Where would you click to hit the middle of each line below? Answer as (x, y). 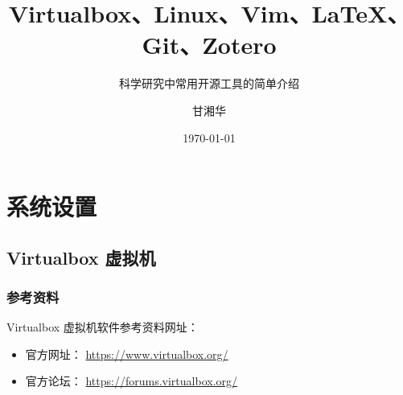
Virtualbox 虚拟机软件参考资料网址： (103, 327)
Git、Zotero (209, 45)
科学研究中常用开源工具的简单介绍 (209, 83)
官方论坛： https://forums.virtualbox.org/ (132, 381)
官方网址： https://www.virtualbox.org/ (127, 354)
